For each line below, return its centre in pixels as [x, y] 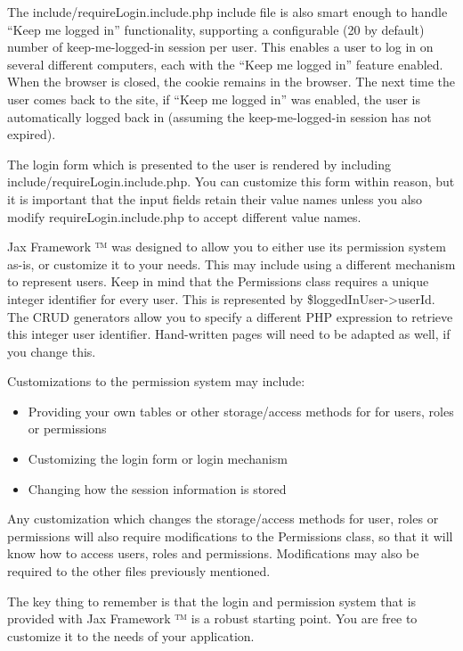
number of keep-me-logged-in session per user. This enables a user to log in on [220, 47]
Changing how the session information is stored [157, 488]
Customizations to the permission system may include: [156, 381]
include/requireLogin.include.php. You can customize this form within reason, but [231, 181]
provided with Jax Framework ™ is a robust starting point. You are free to [212, 618]
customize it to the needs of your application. [131, 635]
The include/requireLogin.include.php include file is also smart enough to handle [227, 12]
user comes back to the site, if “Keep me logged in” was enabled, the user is [214, 99]
